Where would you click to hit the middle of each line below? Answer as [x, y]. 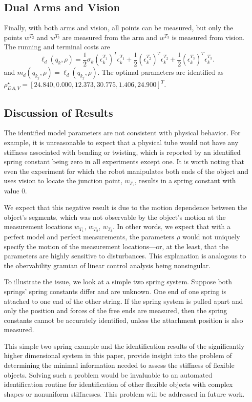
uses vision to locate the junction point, [63, 180]
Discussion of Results [59, 112]
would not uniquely [211, 236]
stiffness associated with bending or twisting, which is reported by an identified [122, 152]
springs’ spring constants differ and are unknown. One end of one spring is [115, 291]
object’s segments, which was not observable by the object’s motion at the [115, 217]
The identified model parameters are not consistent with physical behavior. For [122, 133]
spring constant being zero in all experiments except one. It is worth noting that [124, 161]
